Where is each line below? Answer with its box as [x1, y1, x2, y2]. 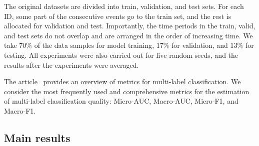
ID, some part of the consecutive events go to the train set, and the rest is [4, 10, 231, 21]
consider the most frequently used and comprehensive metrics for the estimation [4, 86, 249, 96]
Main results [4, 130, 70, 145]
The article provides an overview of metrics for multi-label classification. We [4, 76, 241, 87]
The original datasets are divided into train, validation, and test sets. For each [4, 1, 244, 11]
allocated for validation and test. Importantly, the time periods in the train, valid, [4, 20, 255, 31]
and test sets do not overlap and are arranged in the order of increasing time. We [4, 30, 253, 40]
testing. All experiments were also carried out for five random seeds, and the [4, 49, 238, 60]
